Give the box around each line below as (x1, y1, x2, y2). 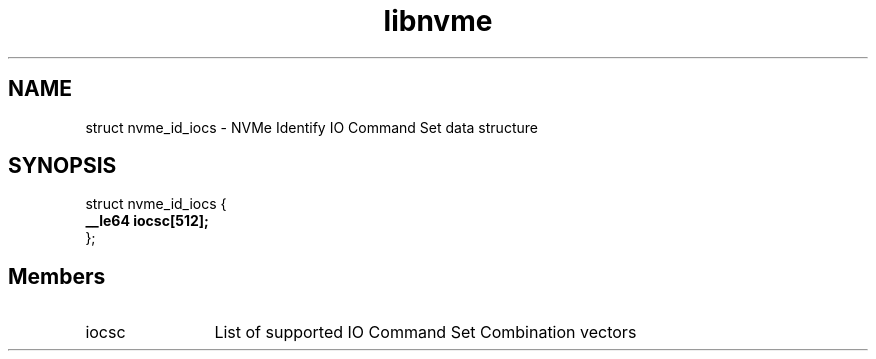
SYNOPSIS (8, 153, 117, 179)
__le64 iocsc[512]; (85, 212, 209, 230)
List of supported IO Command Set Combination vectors (214, 322, 637, 343)
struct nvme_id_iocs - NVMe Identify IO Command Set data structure (85, 118, 538, 136)
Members (8, 263, 106, 289)
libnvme (383, 4, 493, 38)
